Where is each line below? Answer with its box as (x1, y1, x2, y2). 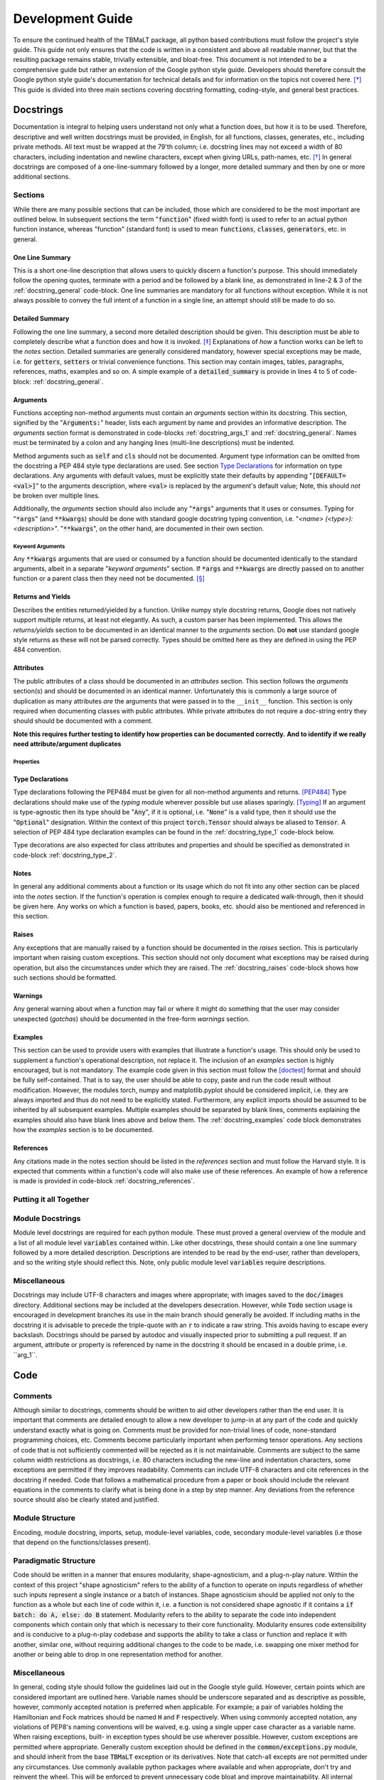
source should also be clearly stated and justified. (13, 1495, 159, 1504)
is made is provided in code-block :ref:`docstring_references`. (13, 1177, 195, 1185)
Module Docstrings (13, 1213, 81, 1223)
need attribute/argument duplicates (13, 740, 122, 748)
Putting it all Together (13, 1195, 90, 1205)
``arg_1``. (13, 1350, 38, 1359)
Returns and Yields (13, 592, 71, 601)
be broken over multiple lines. (13, 491, 100, 500)
